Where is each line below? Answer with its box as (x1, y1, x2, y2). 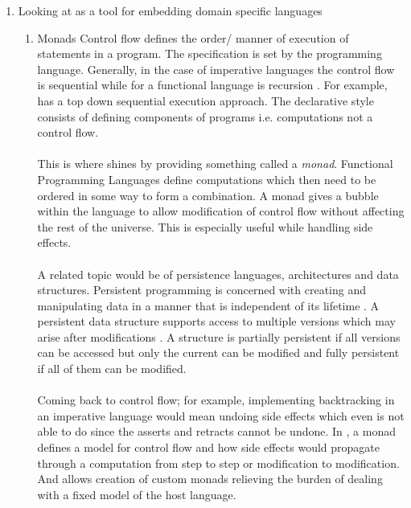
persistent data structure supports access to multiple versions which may (37, 313, 396, 330)
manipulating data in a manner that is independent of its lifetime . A (37, 297, 380, 313)
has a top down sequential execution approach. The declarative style (37, 92, 374, 109)
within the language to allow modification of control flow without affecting (37, 203, 405, 219)
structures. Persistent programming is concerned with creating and (37, 281, 367, 298)
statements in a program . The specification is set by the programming (37, 45, 382, 62)
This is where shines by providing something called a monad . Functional (37, 155, 393, 172)
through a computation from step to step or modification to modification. (37, 454, 400, 471)
